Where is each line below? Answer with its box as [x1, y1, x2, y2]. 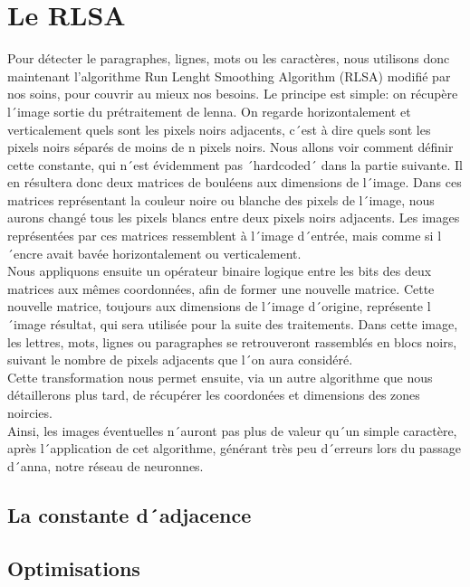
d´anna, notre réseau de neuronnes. [7, 456, 204, 475]
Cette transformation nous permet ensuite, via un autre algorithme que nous [7, 367, 433, 386]
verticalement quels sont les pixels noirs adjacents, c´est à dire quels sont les [7, 119, 431, 138]
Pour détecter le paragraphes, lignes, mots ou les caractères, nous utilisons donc [7, 49, 450, 68]
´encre [7, 243, 43, 262]
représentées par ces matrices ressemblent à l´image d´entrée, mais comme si [7, 226, 434, 245]
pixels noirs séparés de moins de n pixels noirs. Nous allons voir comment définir [7, 137, 454, 156]
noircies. [7, 403, 53, 421]
